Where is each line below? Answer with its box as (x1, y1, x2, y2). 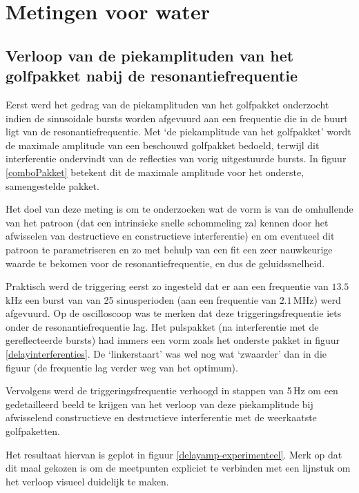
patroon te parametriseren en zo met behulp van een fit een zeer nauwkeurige (6, 242, 333, 256)
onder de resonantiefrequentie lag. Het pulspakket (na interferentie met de (6, 319, 319, 333)
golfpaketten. (6, 424, 60, 438)
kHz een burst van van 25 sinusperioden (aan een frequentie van (6, 292, 276, 307)
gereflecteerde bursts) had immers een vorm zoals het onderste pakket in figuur (6, 333, 340, 347)
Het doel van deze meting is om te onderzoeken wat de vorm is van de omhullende (6, 202, 353, 216)
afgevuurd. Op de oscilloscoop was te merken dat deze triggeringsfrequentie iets (6, 306, 342, 320)
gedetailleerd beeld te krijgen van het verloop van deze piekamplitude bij (6, 396, 313, 411)
